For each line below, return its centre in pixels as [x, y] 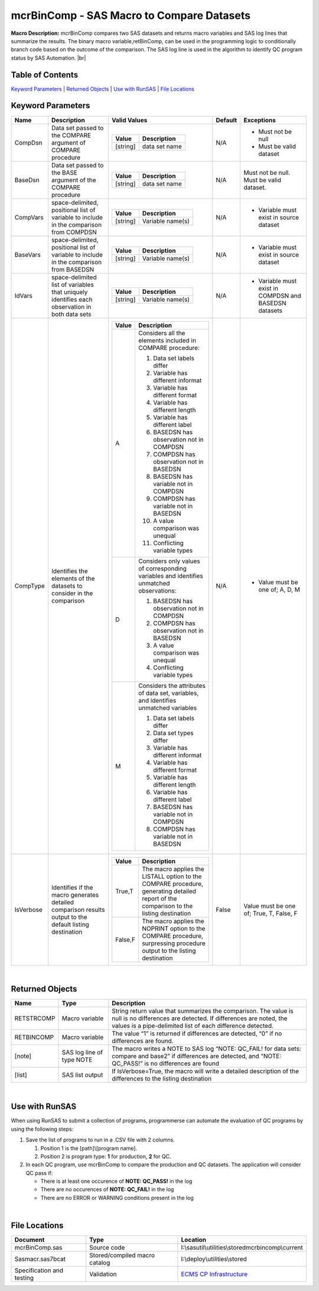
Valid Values [129, 120]
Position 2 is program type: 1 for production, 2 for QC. [106, 1156]
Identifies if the [72, 887]
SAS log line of [82, 1053]
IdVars [23, 296]
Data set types [173, 733]
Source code [107, 1248]
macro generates [75, 895]
